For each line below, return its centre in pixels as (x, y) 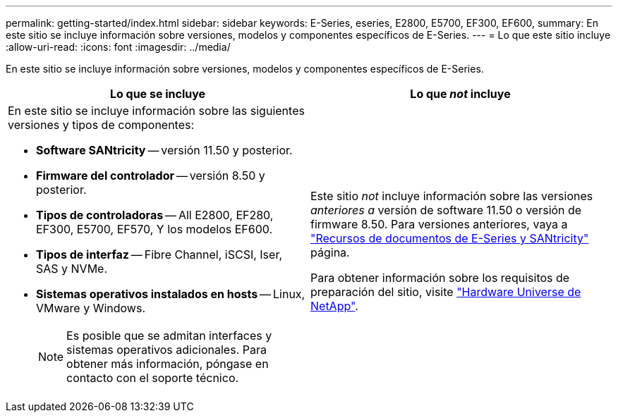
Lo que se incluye (158, 94)
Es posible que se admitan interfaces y (169, 336)
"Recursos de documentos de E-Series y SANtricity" (450, 238)
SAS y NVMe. (72, 269)
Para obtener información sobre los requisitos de (440, 278)
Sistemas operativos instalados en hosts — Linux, (171, 294)
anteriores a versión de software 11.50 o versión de (446, 210)
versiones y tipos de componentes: (101, 125)
